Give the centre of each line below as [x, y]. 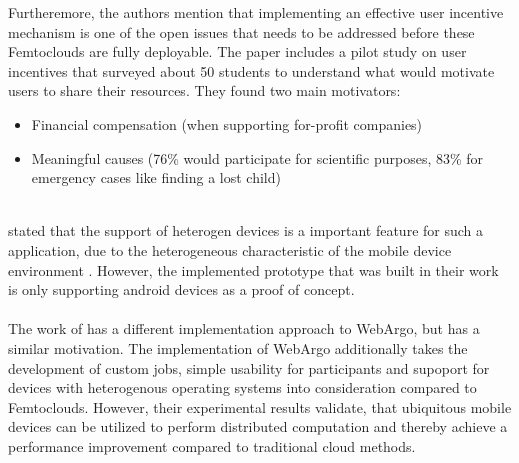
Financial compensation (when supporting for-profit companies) [227, 123]
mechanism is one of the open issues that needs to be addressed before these [241, 31]
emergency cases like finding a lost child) [156, 177]
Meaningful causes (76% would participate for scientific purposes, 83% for [257, 157]
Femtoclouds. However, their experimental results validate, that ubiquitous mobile [260, 406]
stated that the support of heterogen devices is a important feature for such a [246, 230]
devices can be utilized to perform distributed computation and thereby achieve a [258, 426]
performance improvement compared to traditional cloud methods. [212, 445]
